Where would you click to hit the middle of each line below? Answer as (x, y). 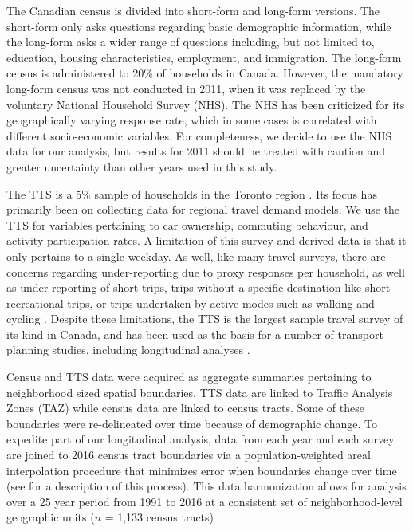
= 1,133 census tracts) (159, 517)
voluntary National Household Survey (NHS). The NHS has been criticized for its (206, 104)
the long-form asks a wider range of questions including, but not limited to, (191, 42)
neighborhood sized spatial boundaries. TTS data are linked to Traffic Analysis (200, 392)
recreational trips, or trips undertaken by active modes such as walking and (191, 303)
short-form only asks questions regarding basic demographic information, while (199, 26)
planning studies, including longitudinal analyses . (128, 350)
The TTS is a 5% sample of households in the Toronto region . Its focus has (192, 193)
